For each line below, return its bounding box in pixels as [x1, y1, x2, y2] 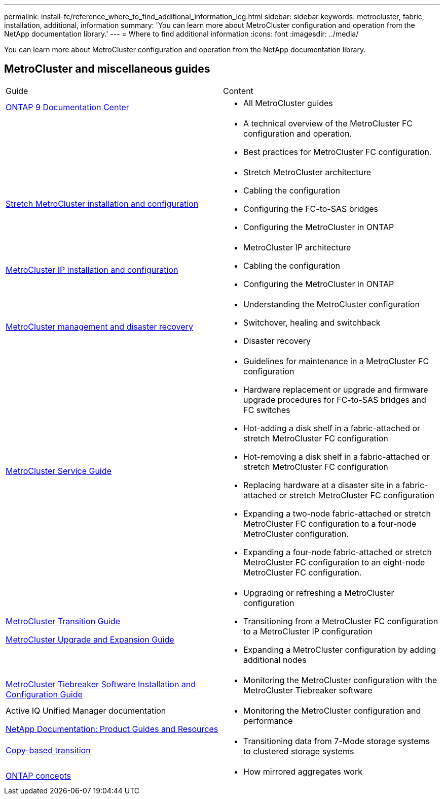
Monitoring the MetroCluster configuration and [243, 705, 421, 716]
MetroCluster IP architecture [243, 242, 351, 252]
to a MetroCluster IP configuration [243, 626, 373, 636]
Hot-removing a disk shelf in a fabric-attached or [243, 451, 430, 462]
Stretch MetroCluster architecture [243, 167, 372, 177]
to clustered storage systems [243, 746, 354, 756]
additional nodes [243, 654, 307, 665]
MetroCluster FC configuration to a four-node [243, 518, 417, 529]
